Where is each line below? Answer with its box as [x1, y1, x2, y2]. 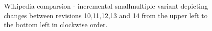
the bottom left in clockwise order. [4, 20, 108, 30]
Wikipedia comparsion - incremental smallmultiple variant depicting [4, 1, 208, 10]
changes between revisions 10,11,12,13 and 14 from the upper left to [4, 10, 208, 20]
